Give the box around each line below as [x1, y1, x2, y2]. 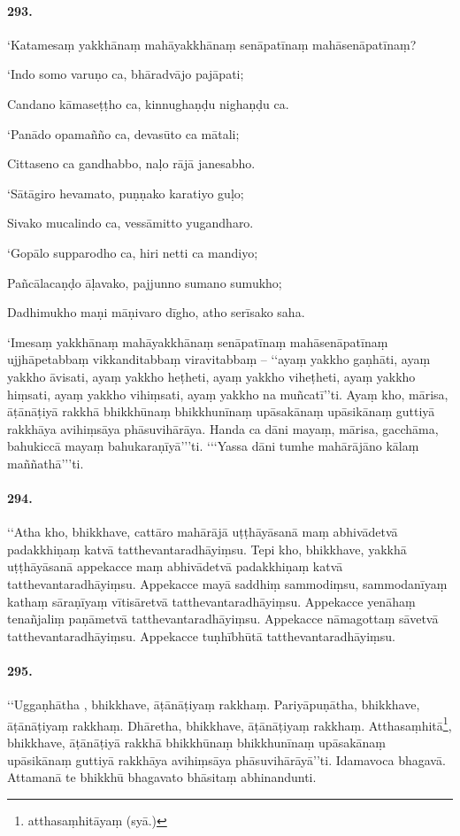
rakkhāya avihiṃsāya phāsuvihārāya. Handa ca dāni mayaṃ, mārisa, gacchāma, [7, 419, 439, 437]
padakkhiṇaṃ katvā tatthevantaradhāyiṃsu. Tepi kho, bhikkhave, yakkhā [7, 539, 407, 558]
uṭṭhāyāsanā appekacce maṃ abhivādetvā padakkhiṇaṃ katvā [7, 557, 343, 576]
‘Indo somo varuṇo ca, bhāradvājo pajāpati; [7, 65, 244, 83]
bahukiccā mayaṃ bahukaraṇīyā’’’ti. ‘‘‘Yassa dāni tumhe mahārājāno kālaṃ [7, 437, 419, 455]
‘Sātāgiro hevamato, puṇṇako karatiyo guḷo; [7, 183, 244, 202]
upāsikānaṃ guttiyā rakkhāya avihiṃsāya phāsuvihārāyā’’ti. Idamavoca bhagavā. [7, 750, 446, 769]
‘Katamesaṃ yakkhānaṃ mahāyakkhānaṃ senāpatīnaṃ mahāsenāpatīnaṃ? [7, 35, 417, 53]
